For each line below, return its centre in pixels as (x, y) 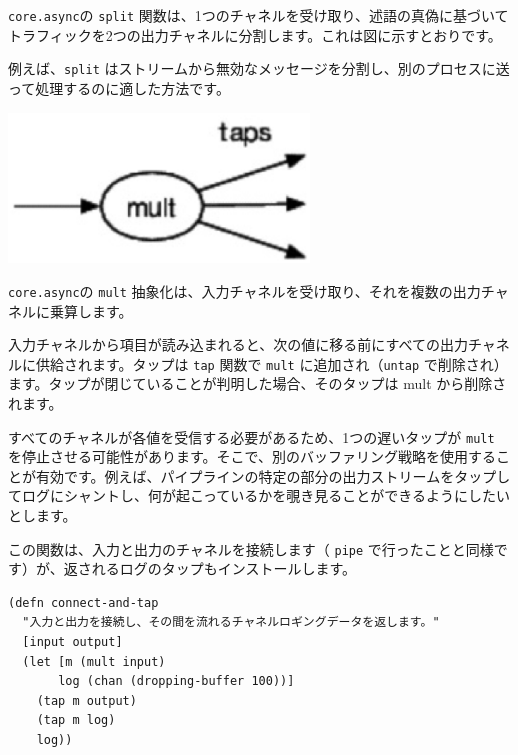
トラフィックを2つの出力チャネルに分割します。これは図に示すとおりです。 (255, 34)
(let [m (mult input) (94, 661)
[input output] (72, 642)
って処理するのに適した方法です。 (119, 87)
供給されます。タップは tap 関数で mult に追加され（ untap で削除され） (271, 363)
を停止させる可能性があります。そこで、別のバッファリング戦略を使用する (252, 456)
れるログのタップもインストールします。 (224, 568)
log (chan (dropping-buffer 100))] (176, 681)
